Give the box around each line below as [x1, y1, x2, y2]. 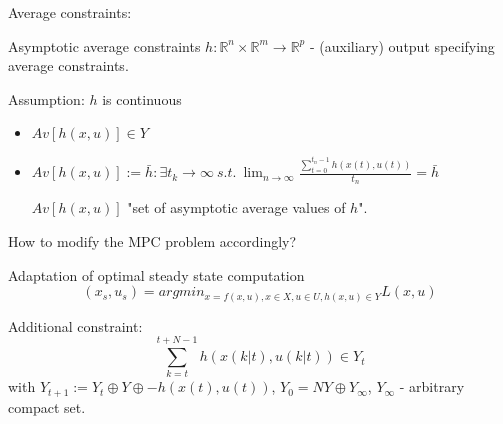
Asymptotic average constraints [8, 35, 201, 56]
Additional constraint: [8, 315, 143, 336]
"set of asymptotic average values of [127, 197, 346, 218]
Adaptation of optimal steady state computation [8, 264, 305, 285]
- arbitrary [399, 376, 465, 397]
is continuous [102, 88, 182, 109]
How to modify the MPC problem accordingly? [8, 231, 297, 252]
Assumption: [8, 88, 85, 109]
